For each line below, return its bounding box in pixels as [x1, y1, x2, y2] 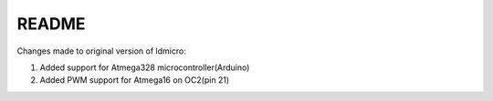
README [16, 14, 86, 34]
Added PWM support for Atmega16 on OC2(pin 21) [39, 75, 230, 86]
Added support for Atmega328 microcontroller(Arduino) [39, 62, 250, 73]
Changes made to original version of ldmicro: [16, 45, 186, 56]
